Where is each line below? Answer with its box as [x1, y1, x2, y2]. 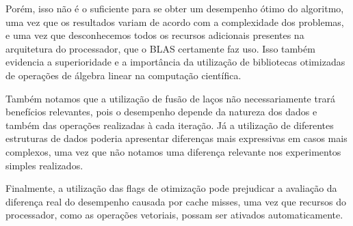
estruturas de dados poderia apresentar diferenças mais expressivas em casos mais [5, 131, 348, 145]
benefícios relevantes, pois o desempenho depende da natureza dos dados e [5, 104, 317, 119]
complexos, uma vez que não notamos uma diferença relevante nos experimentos [5, 144, 341, 158]
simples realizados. [5, 158, 83, 172]
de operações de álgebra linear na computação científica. [5, 68, 241, 82]
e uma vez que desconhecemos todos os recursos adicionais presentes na [5, 28, 304, 42]
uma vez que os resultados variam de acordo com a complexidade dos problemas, [5, 14, 344, 29]
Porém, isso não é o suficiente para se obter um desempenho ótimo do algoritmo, [5, 1, 344, 15]
